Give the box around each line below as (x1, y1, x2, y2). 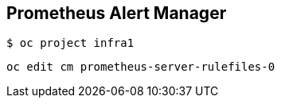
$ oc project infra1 (6, 37, 135, 50)
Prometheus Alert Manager (6, 3, 227, 23)
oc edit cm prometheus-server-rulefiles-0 (6, 60, 275, 74)
